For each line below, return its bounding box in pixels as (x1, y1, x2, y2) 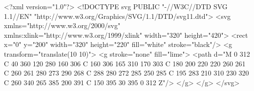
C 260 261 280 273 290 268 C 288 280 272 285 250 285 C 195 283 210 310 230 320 (4, 68, 249, 78)
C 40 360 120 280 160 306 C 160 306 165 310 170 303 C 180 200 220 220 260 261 (4, 58, 246, 68)
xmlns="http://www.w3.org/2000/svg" (4, 20, 121, 30)
